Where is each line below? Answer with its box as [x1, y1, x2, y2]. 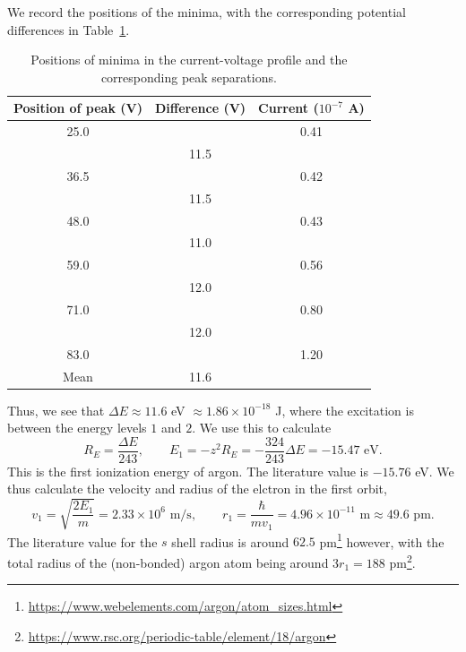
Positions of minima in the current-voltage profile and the [30, 50, 348, 69]
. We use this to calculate [192, 418, 332, 437]
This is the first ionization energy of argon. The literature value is [7, 461, 369, 480]
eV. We [415, 461, 454, 480]
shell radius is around [171, 532, 289, 551]
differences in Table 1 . [7, 20, 130, 39]
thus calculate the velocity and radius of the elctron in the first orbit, [7, 479, 387, 498]
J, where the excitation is [275, 400, 414, 419]
